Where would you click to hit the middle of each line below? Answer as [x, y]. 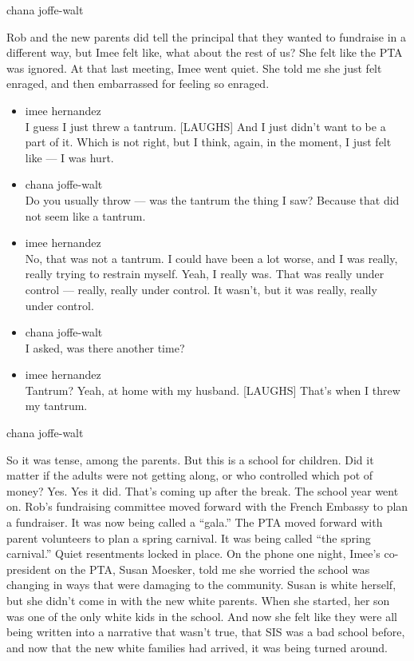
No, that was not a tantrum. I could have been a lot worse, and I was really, [211, 258]
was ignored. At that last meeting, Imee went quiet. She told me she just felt [194, 68]
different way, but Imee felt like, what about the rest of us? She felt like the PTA [205, 52]
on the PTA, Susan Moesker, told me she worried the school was [212, 569]
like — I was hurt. [69, 157]
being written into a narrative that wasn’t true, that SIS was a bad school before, [206, 632]
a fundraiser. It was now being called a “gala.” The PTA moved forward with [195, 522]
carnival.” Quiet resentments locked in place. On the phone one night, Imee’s [193, 553]
